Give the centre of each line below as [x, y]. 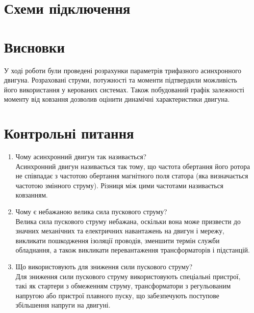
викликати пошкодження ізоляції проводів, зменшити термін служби [117, 240]
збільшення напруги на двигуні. [63, 305]
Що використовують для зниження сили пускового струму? [104, 266]
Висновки [35, 46]
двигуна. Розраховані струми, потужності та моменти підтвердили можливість [121, 80]
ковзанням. [32, 195]
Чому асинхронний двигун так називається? [81, 156]
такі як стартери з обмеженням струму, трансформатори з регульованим [123, 286]
